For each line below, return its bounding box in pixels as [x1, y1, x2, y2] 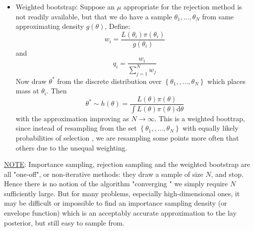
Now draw [15, 76, 47, 86]
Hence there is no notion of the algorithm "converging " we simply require [4, 178, 228, 189]
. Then [47, 85, 67, 96]
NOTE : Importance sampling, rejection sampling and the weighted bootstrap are [4, 159, 251, 169]
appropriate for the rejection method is [123, 1, 242, 11]
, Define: [105, 21, 130, 31]
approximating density [15, 21, 84, 31]
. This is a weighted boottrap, [154, 113, 245, 123]
